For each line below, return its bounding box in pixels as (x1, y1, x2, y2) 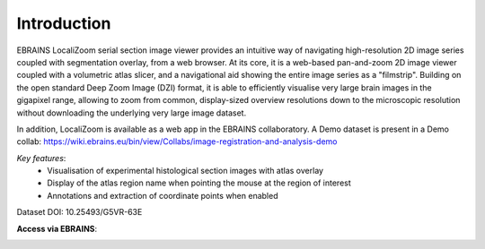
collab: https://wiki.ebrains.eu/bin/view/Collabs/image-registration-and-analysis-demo (16, 136, 338, 147)
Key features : (16, 152, 66, 163)
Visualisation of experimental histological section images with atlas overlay (47, 166, 323, 176)
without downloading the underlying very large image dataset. (16, 107, 247, 118)
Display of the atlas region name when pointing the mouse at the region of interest (47, 177, 352, 188)
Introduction (16, 13, 111, 33)
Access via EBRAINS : (16, 223, 98, 234)
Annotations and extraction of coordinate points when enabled (47, 190, 278, 201)
